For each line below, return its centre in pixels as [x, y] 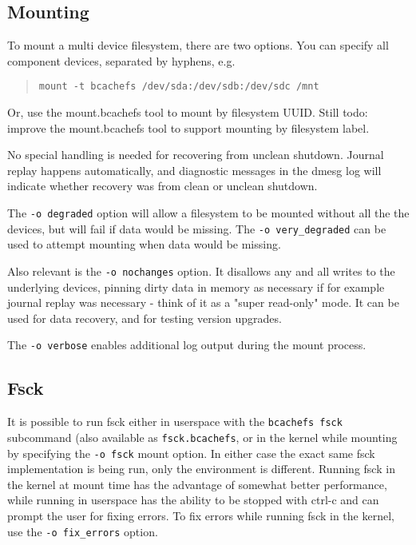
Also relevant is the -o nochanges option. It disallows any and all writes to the [201, 271]
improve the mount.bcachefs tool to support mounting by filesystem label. [188, 127]
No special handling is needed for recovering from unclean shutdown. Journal [196, 155]
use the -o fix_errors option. [83, 531]
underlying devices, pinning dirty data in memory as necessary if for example [196, 286]
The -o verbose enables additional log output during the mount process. [187, 345]
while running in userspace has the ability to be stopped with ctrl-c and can [193, 500]
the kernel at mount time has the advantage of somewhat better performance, [197, 484]
